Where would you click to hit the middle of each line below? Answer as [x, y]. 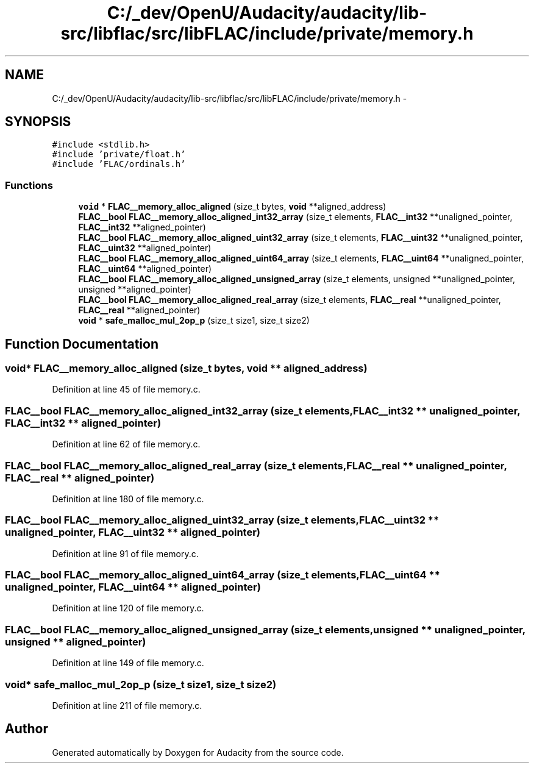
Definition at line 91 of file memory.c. [125, 553]
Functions [29, 185]
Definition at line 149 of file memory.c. [128, 663]
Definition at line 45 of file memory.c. [126, 389]
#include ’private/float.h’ [119, 155]
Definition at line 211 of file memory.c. [127, 705]
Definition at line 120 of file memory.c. [128, 608]
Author [27, 729]
